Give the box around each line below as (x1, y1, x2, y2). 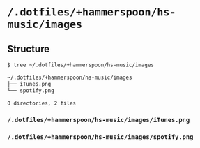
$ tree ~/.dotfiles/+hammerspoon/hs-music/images (7, 61, 155, 68)
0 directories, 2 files (7, 100, 77, 107)
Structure (7, 43, 50, 54)
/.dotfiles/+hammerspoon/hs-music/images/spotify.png (7, 133, 194, 141)
